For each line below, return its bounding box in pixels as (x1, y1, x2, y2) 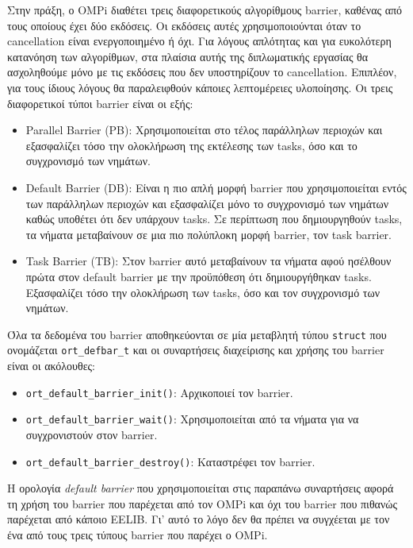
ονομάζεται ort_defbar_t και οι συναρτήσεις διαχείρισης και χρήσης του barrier (7, 342, 384, 358)
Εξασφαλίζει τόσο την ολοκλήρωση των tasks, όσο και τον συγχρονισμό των (25, 284, 380, 300)
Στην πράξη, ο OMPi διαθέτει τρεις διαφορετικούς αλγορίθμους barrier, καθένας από (7, 2, 403, 17)
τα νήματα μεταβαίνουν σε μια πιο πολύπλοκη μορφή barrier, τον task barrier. (25, 226, 392, 242)
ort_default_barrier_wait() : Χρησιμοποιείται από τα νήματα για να (25, 411, 359, 427)
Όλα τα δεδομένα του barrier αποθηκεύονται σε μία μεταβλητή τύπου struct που (7, 326, 387, 342)
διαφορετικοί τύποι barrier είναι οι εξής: (7, 95, 193, 111)
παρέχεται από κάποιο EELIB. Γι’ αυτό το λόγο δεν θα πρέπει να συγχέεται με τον (7, 511, 390, 527)
